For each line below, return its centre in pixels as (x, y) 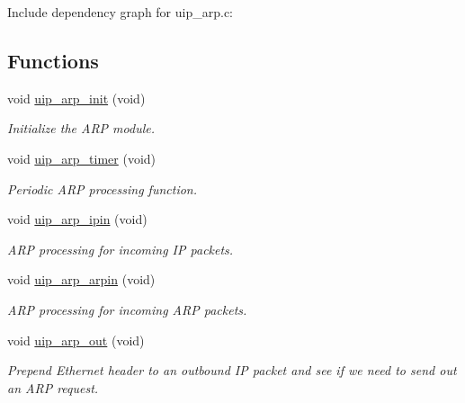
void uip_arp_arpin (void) (81, 279)
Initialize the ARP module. (81, 128)
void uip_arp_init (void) (76, 98)
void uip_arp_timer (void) (82, 158)
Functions (53, 60)
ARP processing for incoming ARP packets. (127, 309)
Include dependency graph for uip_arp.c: (121, 12)
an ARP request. (53, 387)
